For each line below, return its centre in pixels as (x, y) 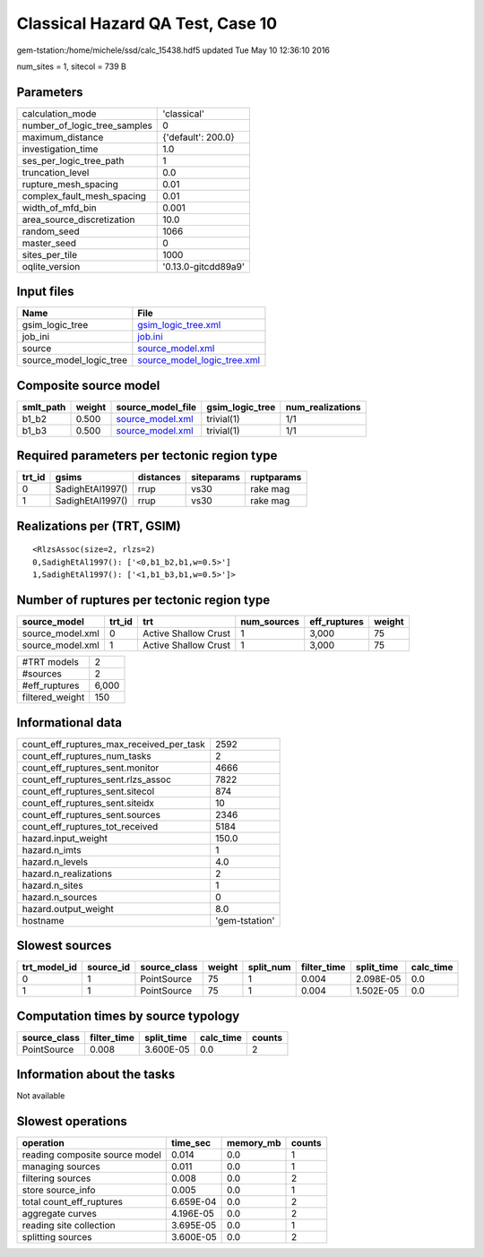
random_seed (51, 231)
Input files (46, 292)
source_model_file (156, 407)
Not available (41, 1096)
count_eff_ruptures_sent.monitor (91, 768)
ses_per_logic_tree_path (73, 160)
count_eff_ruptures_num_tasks (86, 755)
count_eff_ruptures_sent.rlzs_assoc (97, 779)
